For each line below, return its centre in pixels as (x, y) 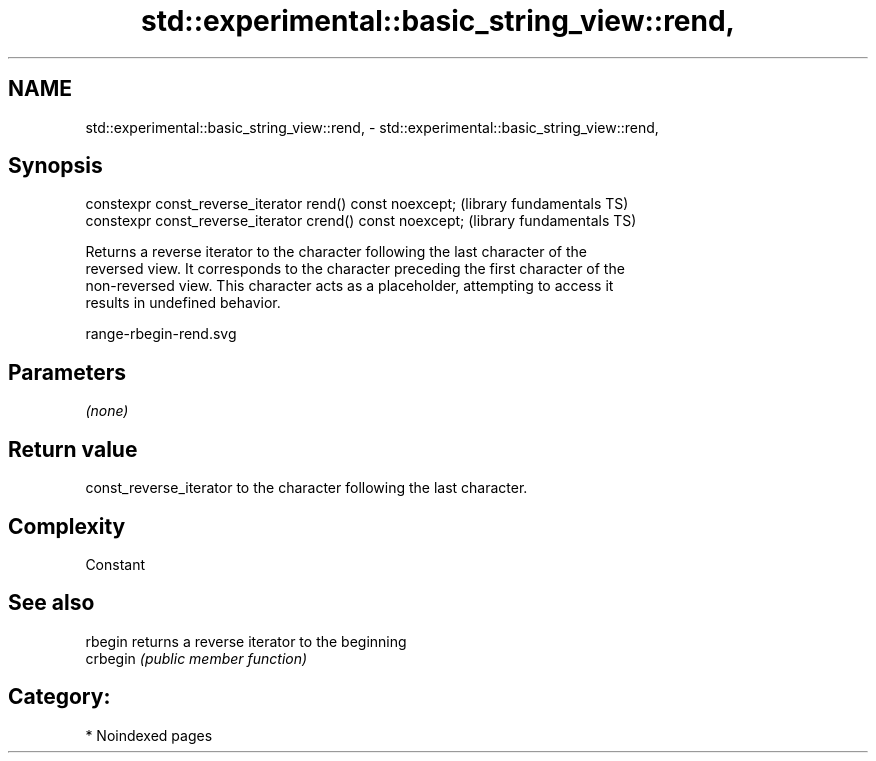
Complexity (67, 526)
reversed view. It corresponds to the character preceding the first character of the (355, 269)
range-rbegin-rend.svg (161, 334)
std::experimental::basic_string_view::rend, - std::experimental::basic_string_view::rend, (372, 127)
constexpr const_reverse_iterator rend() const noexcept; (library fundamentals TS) (357, 204)
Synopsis (55, 166)
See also (51, 603)
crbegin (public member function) (196, 658)
